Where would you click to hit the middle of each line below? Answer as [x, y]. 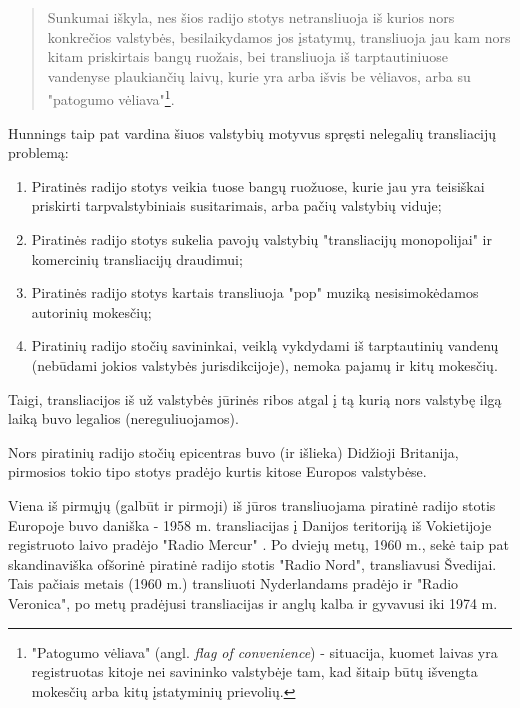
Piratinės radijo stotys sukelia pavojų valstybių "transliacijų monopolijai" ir [261, 239]
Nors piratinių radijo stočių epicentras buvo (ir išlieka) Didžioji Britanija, [233, 451]
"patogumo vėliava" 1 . [111, 98]
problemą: [38, 152]
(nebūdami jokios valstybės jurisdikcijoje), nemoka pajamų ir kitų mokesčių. [264, 364]
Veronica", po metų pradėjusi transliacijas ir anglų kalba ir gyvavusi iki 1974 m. [253, 602]
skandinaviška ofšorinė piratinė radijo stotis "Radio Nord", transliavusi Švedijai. [252, 563]
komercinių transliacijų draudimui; [137, 258]
